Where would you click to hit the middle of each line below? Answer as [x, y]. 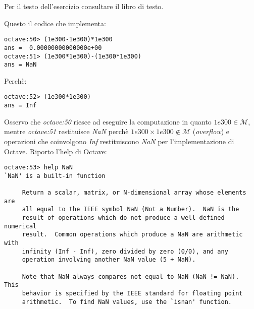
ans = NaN [20, 65]
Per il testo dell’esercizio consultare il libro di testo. [84, 6]
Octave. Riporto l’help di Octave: [56, 151]
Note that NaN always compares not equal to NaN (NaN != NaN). [131, 276]
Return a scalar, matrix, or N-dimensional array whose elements [134, 193]
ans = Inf [20, 106]
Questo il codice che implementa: [55, 23]
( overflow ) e [211, 131]
